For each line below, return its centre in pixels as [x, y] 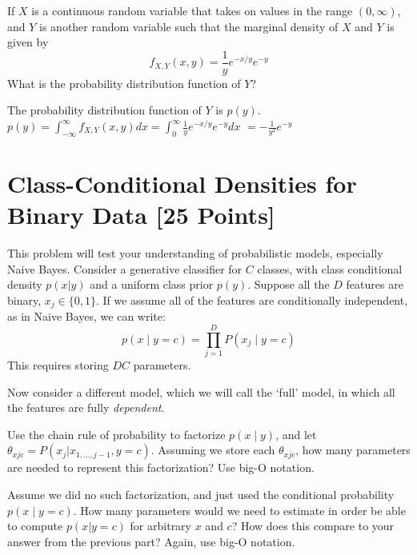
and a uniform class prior [152, 284]
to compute [35, 526]
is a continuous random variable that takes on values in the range [192, 10]
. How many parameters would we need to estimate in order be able [239, 510]
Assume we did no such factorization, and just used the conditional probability [201, 495]
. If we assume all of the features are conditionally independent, [252, 299]
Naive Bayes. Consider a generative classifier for [125, 268]
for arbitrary [160, 526]
